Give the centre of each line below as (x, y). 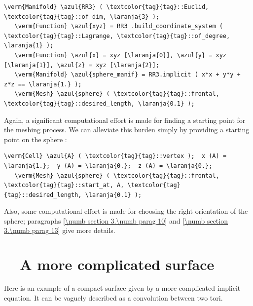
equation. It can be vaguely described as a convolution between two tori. (113, 297)
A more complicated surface (117, 264)
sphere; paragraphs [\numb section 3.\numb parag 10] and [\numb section (116, 220)
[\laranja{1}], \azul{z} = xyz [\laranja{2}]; (82, 65)
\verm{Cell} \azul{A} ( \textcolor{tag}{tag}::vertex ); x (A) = (115, 156)
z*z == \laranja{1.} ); (43, 84)
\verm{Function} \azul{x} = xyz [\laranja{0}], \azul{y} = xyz (121, 55)
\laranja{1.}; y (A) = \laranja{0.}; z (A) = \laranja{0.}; (108, 166)
